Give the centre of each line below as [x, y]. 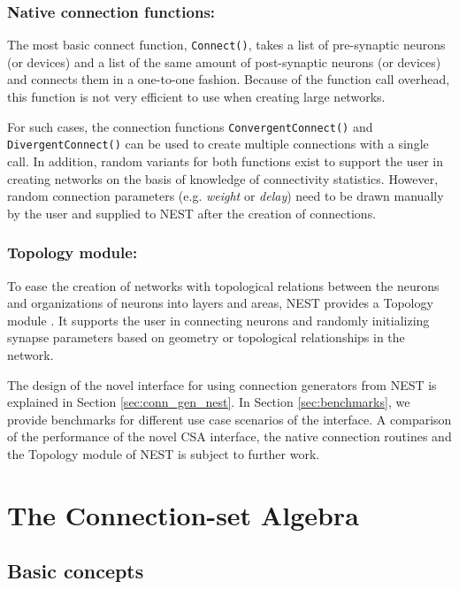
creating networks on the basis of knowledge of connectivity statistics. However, [223, 178]
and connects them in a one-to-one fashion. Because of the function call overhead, [229, 79]
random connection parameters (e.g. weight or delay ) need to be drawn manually [226, 196]
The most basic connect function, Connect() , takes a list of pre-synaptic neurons [226, 45]
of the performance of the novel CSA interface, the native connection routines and [229, 436]
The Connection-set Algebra [183, 514]
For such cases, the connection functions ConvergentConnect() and [190, 126]
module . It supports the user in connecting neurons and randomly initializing [218, 320]
